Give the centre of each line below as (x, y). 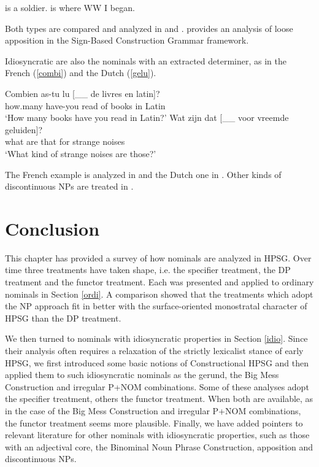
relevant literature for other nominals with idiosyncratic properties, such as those (157, 435)
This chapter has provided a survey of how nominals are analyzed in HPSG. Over (158, 257)
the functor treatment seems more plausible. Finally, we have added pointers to (154, 423)
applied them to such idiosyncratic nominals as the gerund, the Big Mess (142, 375)
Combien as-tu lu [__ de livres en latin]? (83, 93)
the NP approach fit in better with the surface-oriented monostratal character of (156, 306)
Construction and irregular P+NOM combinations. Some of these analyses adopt (157, 386)
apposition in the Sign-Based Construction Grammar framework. (127, 40)
